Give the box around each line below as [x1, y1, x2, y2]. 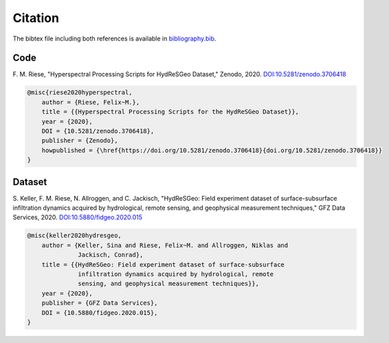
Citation [12, 10, 60, 25]
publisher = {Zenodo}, [41, 137, 118, 144]
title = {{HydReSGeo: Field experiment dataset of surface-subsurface [41, 261, 285, 268]
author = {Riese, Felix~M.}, [41, 98, 140, 106]
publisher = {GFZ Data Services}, [41, 299, 158, 307]
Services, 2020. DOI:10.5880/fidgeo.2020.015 [12, 213, 143, 221]
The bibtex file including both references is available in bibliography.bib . [12, 34, 216, 43]
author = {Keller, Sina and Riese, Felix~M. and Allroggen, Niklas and [41, 241, 289, 249]
